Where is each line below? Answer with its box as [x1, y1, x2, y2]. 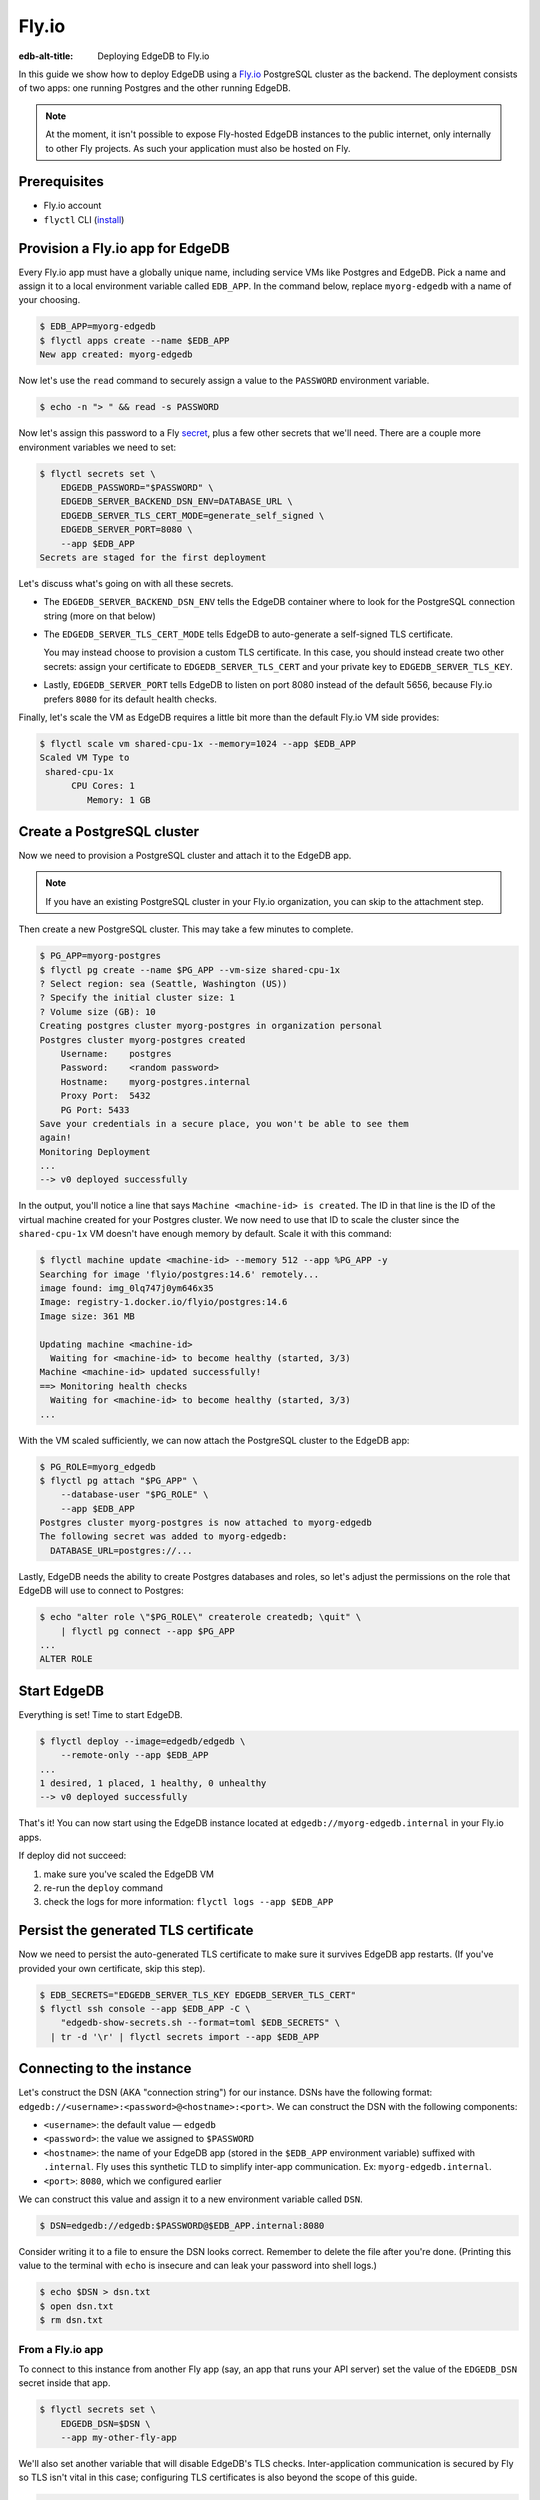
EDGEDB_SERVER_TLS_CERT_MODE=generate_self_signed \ [60, 510, 325, 521]
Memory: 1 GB [86, 794, 151, 805]
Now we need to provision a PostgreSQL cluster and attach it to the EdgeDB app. [18, 850, 352, 862]
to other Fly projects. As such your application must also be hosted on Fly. [45, 142, 351, 154]
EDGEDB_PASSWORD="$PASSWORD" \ [60, 481, 214, 493]
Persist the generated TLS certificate [18, 1922, 254, 1939]
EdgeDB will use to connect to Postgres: [18, 1585, 184, 1597]
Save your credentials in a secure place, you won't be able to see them [39, 1118, 409, 1129]
